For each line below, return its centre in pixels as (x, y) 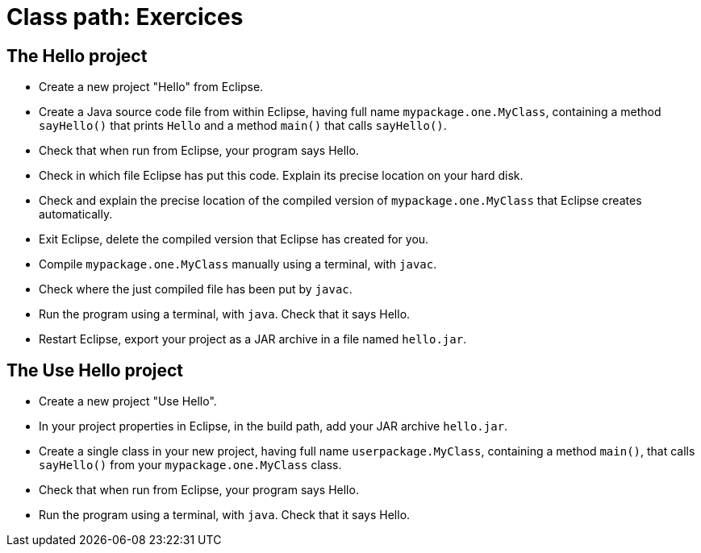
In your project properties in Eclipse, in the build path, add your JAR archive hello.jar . (273, 426)
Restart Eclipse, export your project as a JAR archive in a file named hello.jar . (253, 339)
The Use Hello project (95, 370)
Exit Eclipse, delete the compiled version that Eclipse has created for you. (234, 239)
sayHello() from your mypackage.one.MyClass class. (190, 465)
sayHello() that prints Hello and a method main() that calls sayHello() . (243, 126)
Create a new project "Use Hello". (128, 401)
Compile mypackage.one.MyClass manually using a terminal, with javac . (238, 264)
